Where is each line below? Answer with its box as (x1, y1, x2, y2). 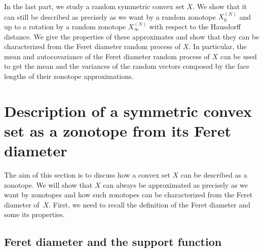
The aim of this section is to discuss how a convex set (4, 170, 170, 180)
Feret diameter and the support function (4, 234, 222, 249)
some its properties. (4, 209, 65, 220)
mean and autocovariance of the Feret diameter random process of (4, 51, 210, 61)
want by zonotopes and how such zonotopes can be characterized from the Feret (4, 189, 253, 200)
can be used (220, 51, 257, 61)
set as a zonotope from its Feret (4, 120, 231, 141)
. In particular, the (189, 41, 247, 52)
